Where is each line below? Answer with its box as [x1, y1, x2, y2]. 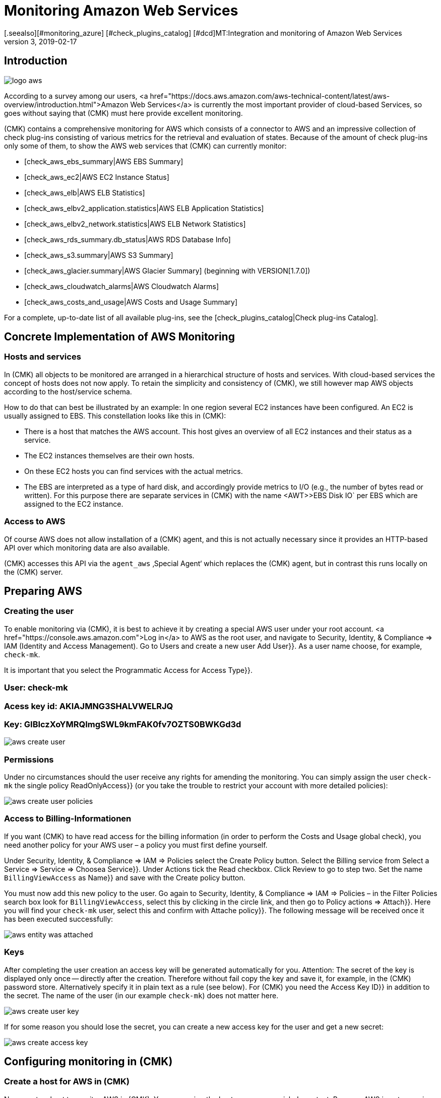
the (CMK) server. [4, 567, 63, 576]
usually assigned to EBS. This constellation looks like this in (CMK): [4, 411, 226, 420]
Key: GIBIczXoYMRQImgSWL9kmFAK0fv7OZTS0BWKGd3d [4, 719, 241, 729]
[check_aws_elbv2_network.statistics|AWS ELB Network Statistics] [24, 219, 246, 228]
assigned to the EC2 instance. [24, 499, 123, 508]
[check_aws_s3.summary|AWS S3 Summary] [24, 250, 173, 259]
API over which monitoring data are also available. [4, 543, 170, 552]
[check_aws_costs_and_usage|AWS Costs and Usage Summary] [24, 297, 238, 306]
